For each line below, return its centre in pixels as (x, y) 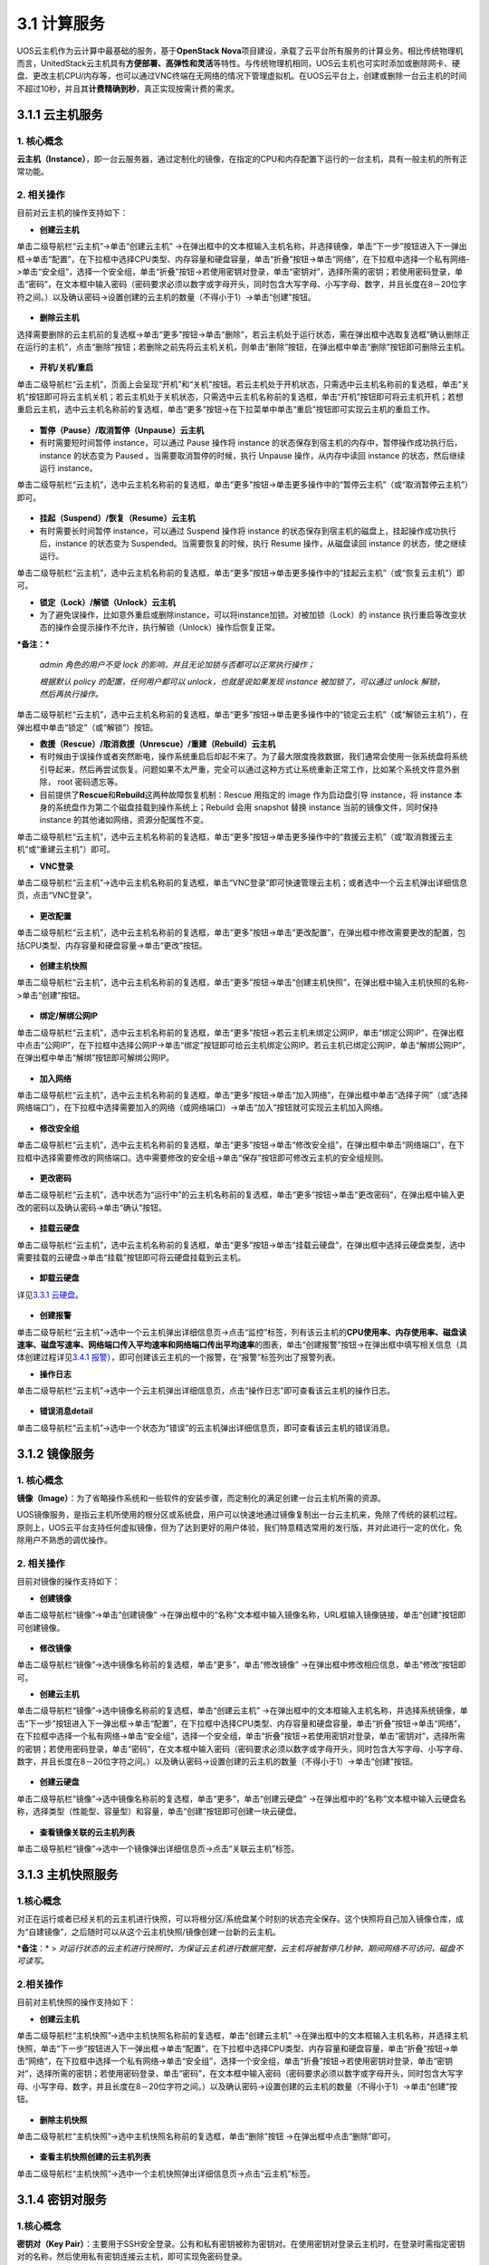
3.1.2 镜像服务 (56, 1454)
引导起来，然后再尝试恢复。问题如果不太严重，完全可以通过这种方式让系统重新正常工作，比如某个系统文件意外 (245, 769)
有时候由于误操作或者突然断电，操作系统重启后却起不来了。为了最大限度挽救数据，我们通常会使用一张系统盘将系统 (254, 757)
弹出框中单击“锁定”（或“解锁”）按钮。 (87, 727)
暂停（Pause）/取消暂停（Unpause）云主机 (122, 429)
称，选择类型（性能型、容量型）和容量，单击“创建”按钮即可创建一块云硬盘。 (159, 1811)
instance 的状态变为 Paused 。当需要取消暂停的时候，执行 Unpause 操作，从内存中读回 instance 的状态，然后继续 (252, 455)
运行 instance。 (68, 468)
